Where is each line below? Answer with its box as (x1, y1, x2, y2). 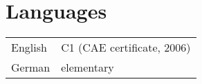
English (11, 39, 47, 56)
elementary (61, 59, 114, 76)
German (11, 59, 50, 76)
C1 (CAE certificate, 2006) (61, 39, 191, 56)
